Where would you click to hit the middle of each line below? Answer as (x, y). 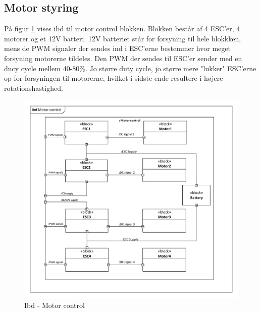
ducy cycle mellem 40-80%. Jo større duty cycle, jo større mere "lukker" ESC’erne (130, 68)
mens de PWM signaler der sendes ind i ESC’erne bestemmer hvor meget (117, 48)
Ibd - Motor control (55, 305)
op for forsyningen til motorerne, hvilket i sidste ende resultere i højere (114, 78)
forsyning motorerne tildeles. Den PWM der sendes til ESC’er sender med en (123, 58)
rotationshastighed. (34, 88)
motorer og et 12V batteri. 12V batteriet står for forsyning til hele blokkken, (123, 38)
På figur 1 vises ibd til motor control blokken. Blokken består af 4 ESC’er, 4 (122, 29)
